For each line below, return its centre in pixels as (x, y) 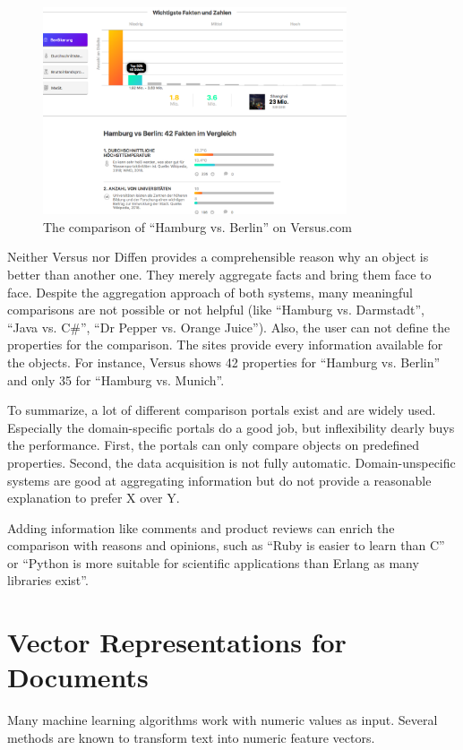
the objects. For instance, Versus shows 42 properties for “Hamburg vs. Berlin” (224, 362)
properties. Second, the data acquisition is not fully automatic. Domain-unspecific (231, 462)
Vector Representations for (177, 642)
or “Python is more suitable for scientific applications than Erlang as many (213, 562)
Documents (78, 677)
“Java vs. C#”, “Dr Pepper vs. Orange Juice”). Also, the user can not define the (229, 327)
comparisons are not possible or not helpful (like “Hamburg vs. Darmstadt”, (216, 310)
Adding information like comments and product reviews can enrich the (201, 527)
